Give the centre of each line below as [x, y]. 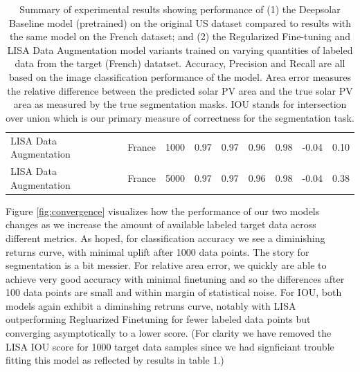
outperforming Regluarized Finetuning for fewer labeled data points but [158, 319]
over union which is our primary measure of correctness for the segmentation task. [180, 117]
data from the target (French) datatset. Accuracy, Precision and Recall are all [180, 63]
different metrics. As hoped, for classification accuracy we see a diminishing [165, 238]
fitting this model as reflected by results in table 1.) [115, 360]
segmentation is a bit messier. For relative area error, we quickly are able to [166, 265]
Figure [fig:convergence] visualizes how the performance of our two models [163, 211]
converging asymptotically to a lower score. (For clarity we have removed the [169, 333]
